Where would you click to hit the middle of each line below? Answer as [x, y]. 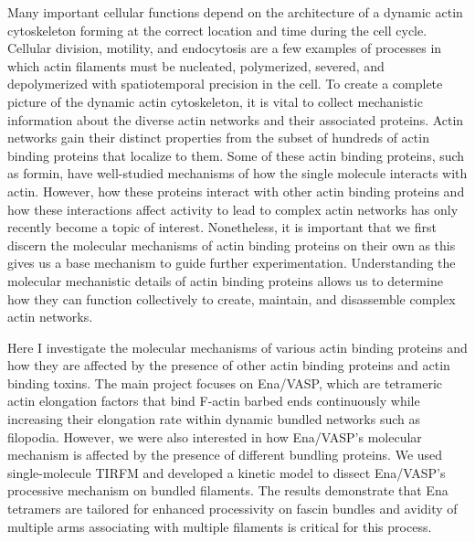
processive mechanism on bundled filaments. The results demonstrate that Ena [228, 490]
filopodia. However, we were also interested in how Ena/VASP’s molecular [215, 436]
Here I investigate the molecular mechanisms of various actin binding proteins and [237, 347]
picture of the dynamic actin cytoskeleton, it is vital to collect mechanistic [215, 101]
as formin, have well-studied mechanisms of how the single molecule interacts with [237, 173]
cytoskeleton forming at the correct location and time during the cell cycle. [217, 30]
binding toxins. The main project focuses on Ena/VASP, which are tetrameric [225, 383]
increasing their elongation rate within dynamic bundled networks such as [214, 419]
